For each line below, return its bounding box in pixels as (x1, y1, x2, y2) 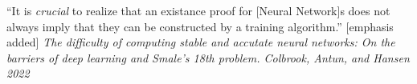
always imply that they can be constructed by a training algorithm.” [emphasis (6, 18, 394, 34)
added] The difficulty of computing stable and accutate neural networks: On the (6, 34, 395, 50)
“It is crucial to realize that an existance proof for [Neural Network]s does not (6, 2, 390, 18)
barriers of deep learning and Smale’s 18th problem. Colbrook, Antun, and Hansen (6, 49, 410, 66)
